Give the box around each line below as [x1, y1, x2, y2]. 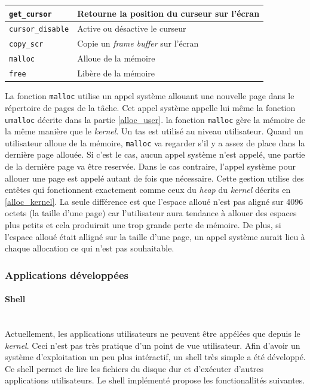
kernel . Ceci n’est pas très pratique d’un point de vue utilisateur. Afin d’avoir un [5, 339, 300, 351]
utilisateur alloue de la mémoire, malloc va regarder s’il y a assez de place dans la [5, 136, 305, 149]
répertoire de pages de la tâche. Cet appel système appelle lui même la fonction [5, 101, 296, 113]
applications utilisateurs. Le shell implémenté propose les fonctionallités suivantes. [5, 374, 305, 386]
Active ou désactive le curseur [77, 22, 186, 35]
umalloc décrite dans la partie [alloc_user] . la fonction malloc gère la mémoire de [5, 113, 305, 125]
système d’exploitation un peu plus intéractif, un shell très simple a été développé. [5, 351, 306, 363]
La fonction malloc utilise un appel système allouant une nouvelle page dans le [5, 90, 294, 102]
